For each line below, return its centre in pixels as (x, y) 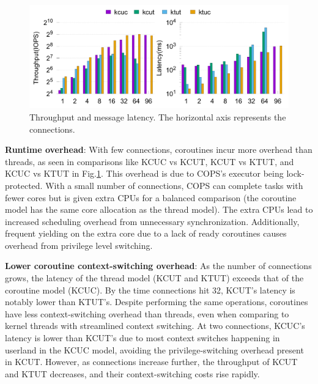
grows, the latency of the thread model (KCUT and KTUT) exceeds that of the (154, 278)
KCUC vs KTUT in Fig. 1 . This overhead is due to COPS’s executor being (144, 173)
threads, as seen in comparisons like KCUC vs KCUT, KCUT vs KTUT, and (150, 161)
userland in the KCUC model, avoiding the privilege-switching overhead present (154, 349)
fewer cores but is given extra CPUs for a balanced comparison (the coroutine (151, 197)
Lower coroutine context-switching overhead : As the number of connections (158, 266)
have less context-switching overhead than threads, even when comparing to (147, 313)
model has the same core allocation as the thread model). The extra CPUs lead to (159, 209)
